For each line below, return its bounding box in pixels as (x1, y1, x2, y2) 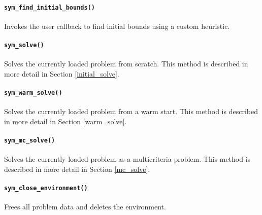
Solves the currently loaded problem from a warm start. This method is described (4, 106, 258, 117)
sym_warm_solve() (4, 89, 62, 97)
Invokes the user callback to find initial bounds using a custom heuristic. (4, 20, 230, 31)
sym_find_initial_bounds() (4, 4, 95, 11)
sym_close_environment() (4, 185, 88, 192)
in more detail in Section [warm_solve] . (4, 116, 127, 126)
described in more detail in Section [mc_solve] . (4, 164, 150, 174)
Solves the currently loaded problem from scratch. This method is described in (4, 58, 248, 69)
